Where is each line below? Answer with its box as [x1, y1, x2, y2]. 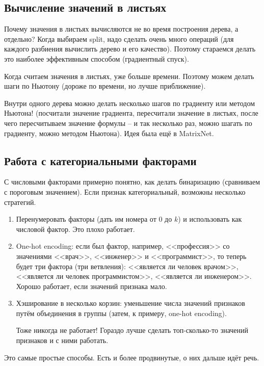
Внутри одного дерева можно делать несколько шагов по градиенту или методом [4, 97, 255, 108]
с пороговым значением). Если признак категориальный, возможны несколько [4, 186, 246, 197]
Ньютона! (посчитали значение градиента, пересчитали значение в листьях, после [4, 108, 258, 118]
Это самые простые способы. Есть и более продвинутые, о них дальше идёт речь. [4, 352, 259, 362]
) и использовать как [178, 214, 242, 224]
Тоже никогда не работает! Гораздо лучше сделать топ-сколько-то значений [16, 325, 249, 335]
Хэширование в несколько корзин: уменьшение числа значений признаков [16, 298, 245, 308]
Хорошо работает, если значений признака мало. [16, 280, 167, 291]
